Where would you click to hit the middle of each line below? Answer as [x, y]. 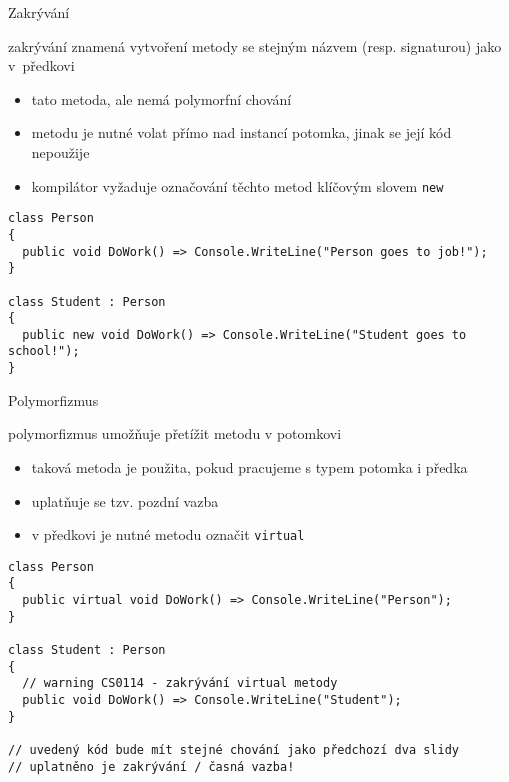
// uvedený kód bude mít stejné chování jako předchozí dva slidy [234, 750]
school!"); [44, 351]
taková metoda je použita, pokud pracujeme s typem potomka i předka [249, 466]
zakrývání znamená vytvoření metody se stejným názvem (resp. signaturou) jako [255, 45]
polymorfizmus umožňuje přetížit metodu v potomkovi [175, 433]
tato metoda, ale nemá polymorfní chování [161, 98]
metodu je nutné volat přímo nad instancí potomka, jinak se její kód [241, 132]
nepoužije [60, 151]
